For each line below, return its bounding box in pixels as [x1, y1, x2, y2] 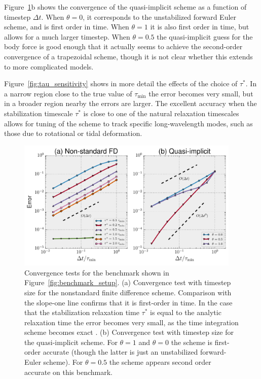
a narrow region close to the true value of [4, 88, 132, 98]
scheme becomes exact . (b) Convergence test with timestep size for [24, 327, 234, 337]
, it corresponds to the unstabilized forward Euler [83, 11, 237, 22]
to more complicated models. [4, 61, 94, 72]
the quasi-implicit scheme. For [24, 336, 118, 347]
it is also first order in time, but [150, 21, 249, 32]
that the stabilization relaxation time [24, 307, 139, 318]
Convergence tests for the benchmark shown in [24, 267, 169, 278]
